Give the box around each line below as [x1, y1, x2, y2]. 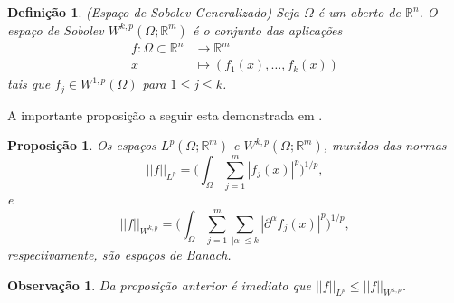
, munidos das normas [323, 136, 447, 155]
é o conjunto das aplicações [192, 20, 343, 39]
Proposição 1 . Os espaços [7, 136, 156, 155]
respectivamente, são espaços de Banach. [7, 245, 232, 264]
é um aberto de [317, 3, 401, 21]
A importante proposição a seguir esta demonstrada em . [7, 105, 323, 124]
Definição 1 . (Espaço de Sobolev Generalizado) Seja [7, 3, 300, 21]
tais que [7, 74, 51, 93]
